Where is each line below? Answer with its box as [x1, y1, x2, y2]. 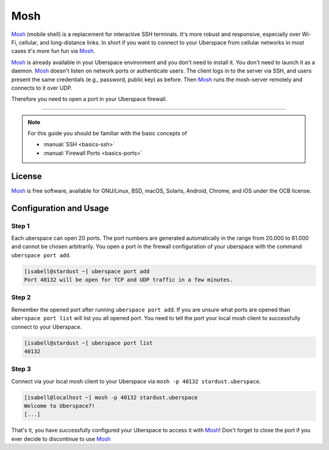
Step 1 [11, 221, 30, 230]
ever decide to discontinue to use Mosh [11, 435, 111, 442]
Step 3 [11, 365, 32, 373]
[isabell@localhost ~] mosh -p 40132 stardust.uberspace [24, 394, 198, 401]
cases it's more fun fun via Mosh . [11, 48, 96, 55]
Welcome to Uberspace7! [24, 402, 96, 410]
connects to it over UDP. [11, 84, 73, 91]
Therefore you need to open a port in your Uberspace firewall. [11, 95, 168, 103]
